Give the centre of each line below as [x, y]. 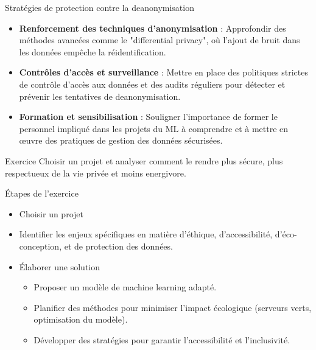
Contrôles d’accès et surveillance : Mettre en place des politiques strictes [163, 72]
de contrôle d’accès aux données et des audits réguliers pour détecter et [152, 84]
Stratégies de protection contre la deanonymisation [100, 7]
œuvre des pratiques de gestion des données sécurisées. [121, 140]
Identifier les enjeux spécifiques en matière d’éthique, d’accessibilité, [146, 234]
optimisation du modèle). [81, 319]
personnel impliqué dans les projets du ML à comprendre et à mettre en [154, 128]
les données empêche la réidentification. [93, 51]
